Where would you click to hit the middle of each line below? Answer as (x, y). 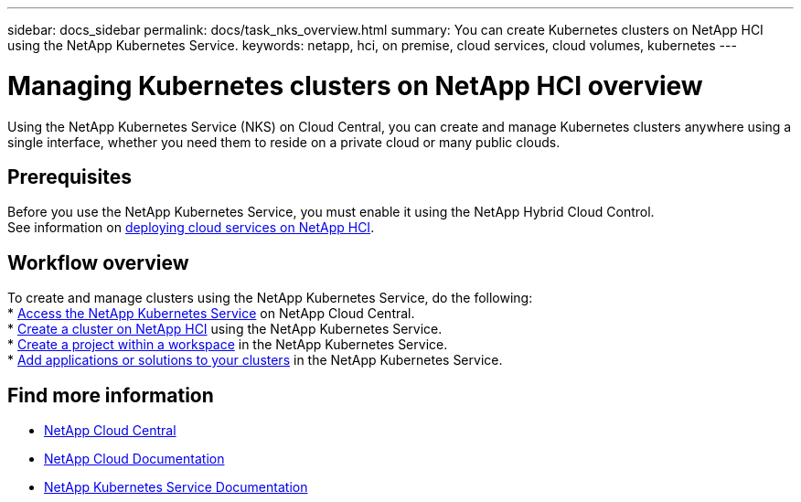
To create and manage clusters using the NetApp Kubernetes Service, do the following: (270, 298)
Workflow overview (98, 262)
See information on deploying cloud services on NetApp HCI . (191, 228)
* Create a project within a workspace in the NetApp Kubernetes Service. (228, 345)
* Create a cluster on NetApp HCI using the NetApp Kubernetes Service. (225, 329)
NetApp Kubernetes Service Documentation (176, 487)
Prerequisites (69, 176)
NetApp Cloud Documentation (134, 459)
